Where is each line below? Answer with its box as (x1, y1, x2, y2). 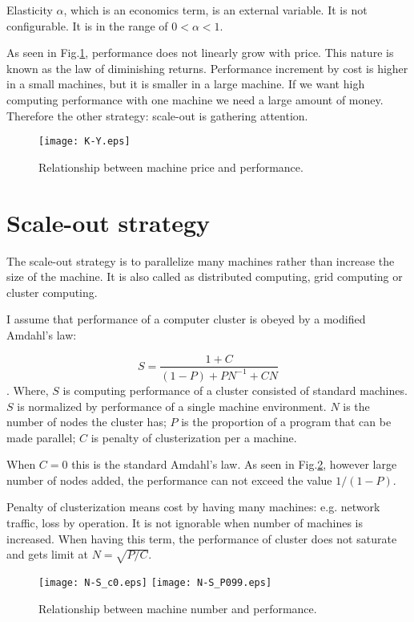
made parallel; (6, 429, 76, 445)
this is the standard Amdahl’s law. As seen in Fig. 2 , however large (71, 456, 397, 473)
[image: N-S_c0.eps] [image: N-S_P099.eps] (38, 577, 272, 589)
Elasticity (6, 2, 53, 18)
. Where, (6, 381, 49, 398)
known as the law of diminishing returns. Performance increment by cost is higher (6, 59, 408, 76)
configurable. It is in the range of (6, 17, 168, 34)
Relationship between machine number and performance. (38, 600, 317, 616)
